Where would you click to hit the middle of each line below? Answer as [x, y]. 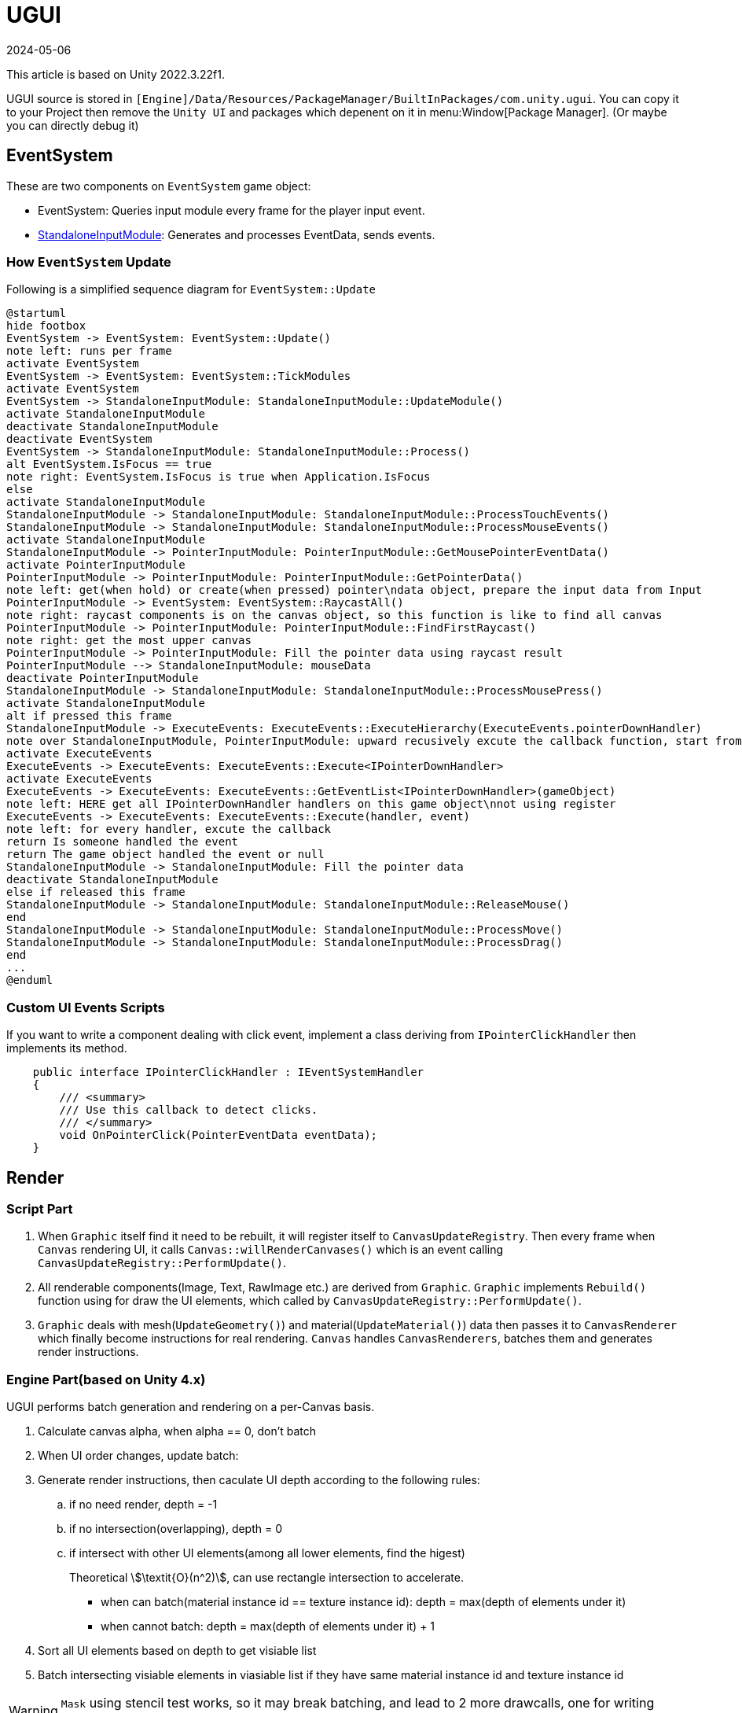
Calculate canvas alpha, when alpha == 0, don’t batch [177, 1431]
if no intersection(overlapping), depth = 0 [176, 1529]
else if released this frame [96, 892]
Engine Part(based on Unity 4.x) [106, 1379]
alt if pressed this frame [89, 716]
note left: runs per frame [89, 351]
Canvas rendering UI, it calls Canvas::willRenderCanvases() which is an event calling [271, 1250]
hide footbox [46, 326]
